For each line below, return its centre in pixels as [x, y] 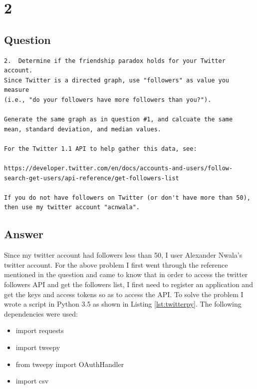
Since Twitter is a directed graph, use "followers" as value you [117, 80]
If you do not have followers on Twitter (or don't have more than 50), [127, 197]
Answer [24, 234]
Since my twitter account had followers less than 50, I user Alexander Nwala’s [123, 255]
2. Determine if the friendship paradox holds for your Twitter [115, 61]
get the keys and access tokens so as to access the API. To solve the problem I [124, 294]
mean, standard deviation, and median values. [83, 129]
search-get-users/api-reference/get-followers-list [92, 178]
